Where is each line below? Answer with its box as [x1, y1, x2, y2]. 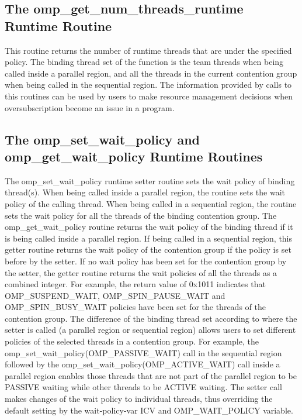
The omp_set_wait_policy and [5, 130, 200, 148]
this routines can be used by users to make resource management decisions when [5, 89, 293, 102]
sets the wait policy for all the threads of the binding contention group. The [5, 209, 277, 221]
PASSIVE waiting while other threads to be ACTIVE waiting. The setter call [5, 381, 282, 393]
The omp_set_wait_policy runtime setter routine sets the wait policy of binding [5, 174, 295, 187]
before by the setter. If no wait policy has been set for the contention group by [5, 254, 287, 267]
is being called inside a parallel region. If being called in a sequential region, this [5, 232, 293, 244]
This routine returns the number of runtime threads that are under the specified [5, 44, 292, 56]
